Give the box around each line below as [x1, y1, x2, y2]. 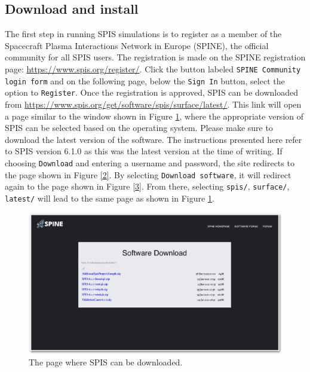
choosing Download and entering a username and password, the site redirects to [5, 156, 294, 169]
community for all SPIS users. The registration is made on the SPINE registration [5, 51, 306, 63]
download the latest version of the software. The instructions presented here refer [5, 133, 302, 145]
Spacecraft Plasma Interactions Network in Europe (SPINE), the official [5, 39, 269, 51]
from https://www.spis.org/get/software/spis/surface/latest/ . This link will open [5, 97, 302, 110]
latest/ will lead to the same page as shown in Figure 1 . [5, 191, 214, 204]
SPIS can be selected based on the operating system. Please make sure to [5, 121, 273, 134]
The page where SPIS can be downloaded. [29, 356, 183, 368]
